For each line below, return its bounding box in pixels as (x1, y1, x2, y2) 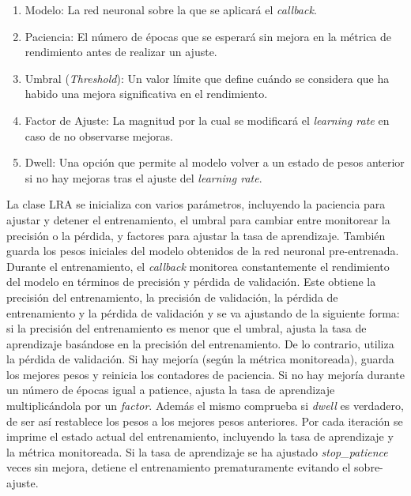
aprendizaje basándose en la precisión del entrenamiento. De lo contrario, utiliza (6, 335, 394, 351)
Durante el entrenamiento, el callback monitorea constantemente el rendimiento (6, 257, 390, 274)
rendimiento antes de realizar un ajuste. (25, 43, 217, 60)
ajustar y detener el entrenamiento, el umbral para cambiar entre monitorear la (6, 211, 390, 227)
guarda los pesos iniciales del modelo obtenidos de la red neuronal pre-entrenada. (6, 242, 399, 259)
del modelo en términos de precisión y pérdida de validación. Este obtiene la (6, 273, 376, 290)
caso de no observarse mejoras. (25, 127, 173, 144)
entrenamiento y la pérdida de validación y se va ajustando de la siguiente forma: (6, 304, 400, 321)
